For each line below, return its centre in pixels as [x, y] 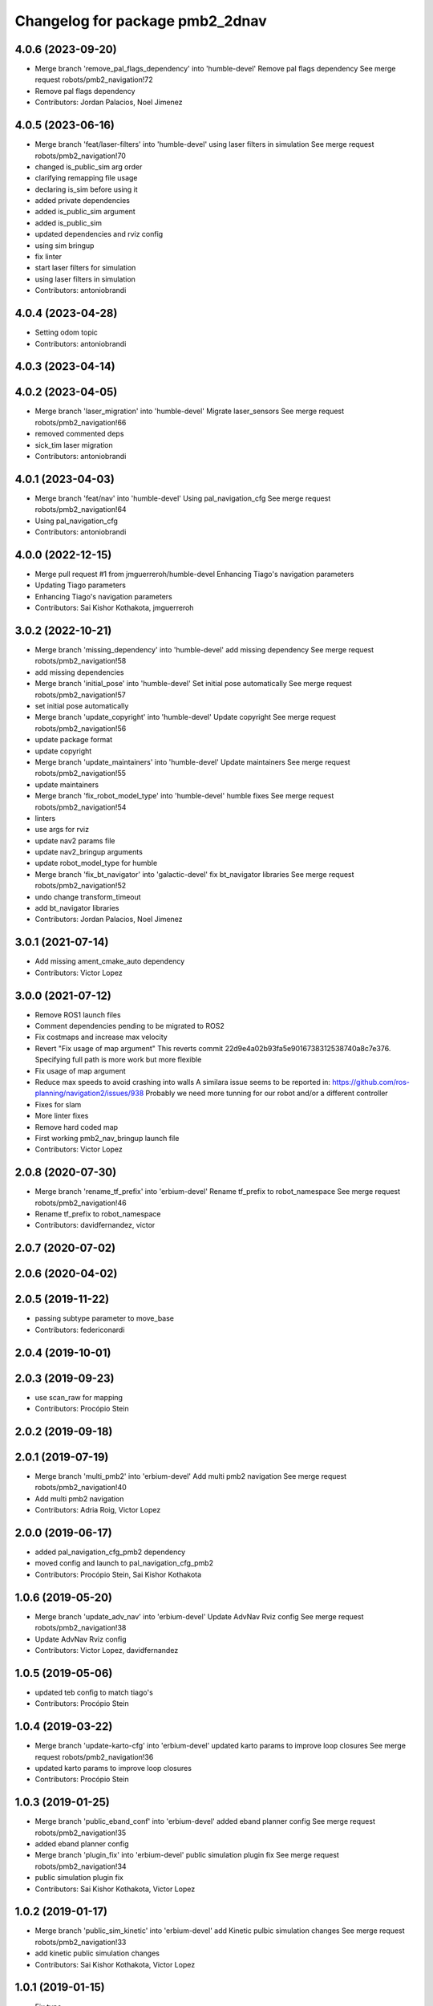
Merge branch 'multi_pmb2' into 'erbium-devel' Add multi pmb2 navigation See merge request [191, 1476]
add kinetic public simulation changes [97, 1953]
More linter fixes [62, 1116]
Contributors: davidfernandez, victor [95, 1225]
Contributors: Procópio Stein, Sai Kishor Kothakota [118, 1574]
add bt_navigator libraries [77, 908]
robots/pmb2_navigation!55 [80, 774]
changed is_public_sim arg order [89, 166]
